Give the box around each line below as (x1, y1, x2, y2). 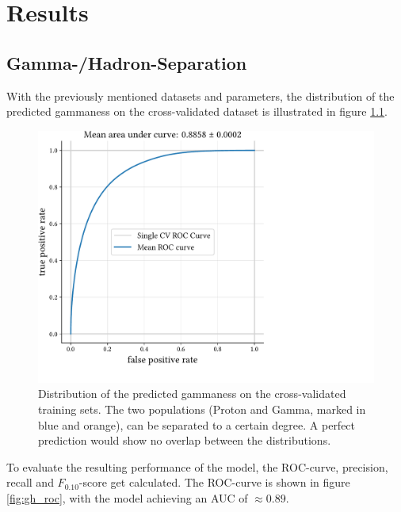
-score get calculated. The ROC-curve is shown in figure (78, 474, 350, 491)
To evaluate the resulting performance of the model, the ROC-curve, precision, (6, 458, 388, 475)
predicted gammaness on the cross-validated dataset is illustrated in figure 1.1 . (6, 103, 388, 120)
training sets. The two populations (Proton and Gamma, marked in (38, 400, 366, 417)
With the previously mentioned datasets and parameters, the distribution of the (6, 87, 395, 104)
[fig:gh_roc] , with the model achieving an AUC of (6, 489, 248, 506)
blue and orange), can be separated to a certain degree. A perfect (38, 416, 356, 433)
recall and (6, 474, 54, 491)
